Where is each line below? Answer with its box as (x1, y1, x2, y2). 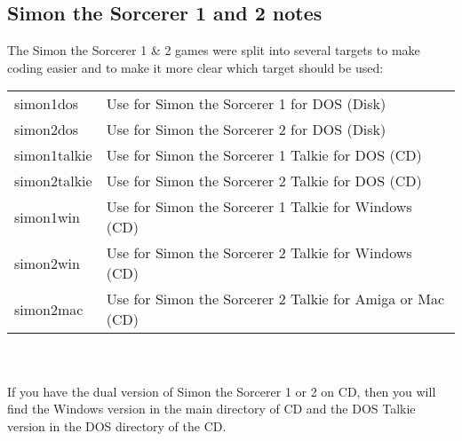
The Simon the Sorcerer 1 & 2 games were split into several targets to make (7, 41, 420, 59)
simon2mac (14, 298, 84, 319)
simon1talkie (14, 145, 92, 166)
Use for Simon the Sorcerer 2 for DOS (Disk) (106, 119, 386, 140)
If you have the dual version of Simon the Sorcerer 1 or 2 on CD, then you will (7, 382, 436, 400)
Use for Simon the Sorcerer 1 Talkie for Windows (106, 196, 412, 217)
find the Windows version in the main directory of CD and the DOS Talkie (7, 399, 416, 418)
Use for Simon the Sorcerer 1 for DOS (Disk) (106, 93, 386, 114)
